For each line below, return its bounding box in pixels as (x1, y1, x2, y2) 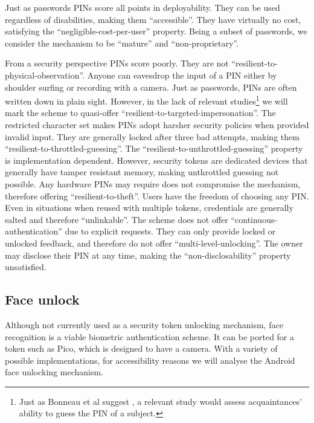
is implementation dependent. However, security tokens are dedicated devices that (5, 153, 308, 166)
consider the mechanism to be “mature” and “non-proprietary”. (5, 36, 239, 49)
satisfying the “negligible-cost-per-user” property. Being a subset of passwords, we (5, 25, 307, 37)
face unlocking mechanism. (5, 366, 104, 378)
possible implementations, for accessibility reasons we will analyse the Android (5, 354, 295, 366)
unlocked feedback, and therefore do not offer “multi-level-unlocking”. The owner (5, 236, 303, 249)
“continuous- (231, 213, 278, 225)
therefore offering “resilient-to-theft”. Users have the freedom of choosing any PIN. (5, 189, 309, 202)
